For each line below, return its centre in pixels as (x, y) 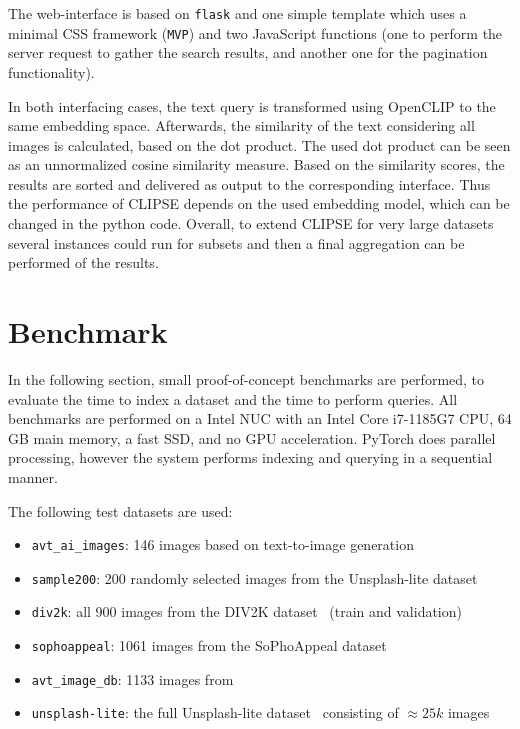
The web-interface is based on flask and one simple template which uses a (237, 13)
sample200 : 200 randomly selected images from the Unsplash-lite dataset (254, 577)
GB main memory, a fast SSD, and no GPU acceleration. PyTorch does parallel (252, 437)
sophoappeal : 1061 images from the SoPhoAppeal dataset (209, 645)
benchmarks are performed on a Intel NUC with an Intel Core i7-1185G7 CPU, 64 (260, 418)
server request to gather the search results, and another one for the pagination (248, 52)
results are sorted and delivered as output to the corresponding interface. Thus (249, 183)
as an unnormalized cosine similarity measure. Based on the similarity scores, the (256, 164)
